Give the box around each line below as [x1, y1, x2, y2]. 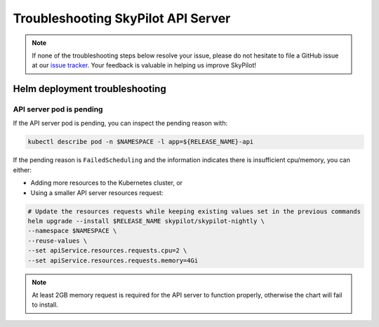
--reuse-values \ [27, 236, 88, 245]
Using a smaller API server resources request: [30, 188, 164, 196]
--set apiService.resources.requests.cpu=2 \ [27, 246, 187, 255]
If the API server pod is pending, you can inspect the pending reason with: [13, 119, 228, 128]
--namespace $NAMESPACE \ [27, 227, 117, 235]
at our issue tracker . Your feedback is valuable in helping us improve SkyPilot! [32, 61, 256, 69]
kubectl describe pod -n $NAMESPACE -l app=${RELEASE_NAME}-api [27, 138, 254, 146]
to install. [32, 300, 59, 309]
